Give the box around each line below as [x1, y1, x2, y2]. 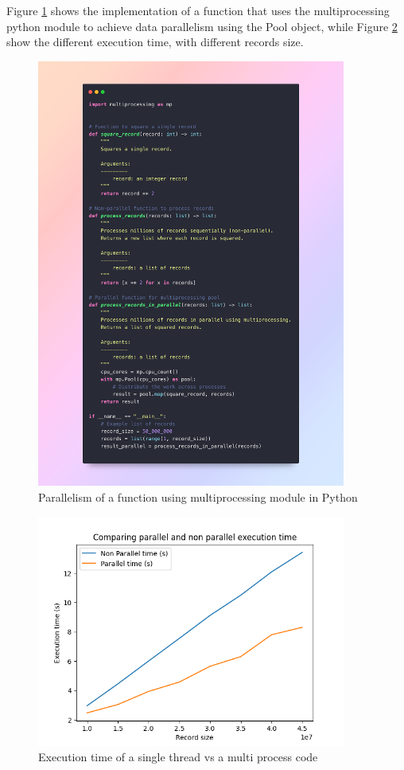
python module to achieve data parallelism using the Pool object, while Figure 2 [6, 18, 398, 34]
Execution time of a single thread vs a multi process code [38, 749, 318, 765]
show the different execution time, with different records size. [6, 33, 304, 50]
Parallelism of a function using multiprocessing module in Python [38, 488, 358, 505]
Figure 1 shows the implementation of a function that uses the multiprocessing [6, 2, 390, 18]
